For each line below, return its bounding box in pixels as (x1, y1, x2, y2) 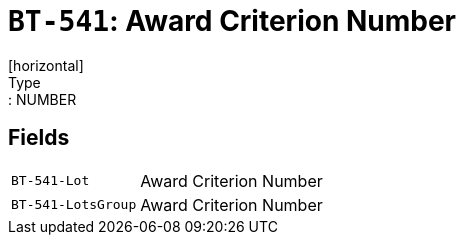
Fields (8, 125, 70, 151)
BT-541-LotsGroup (11, 197, 137, 213)
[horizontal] (8, 56, 84, 74)
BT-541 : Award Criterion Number (8, 4, 457, 38)
